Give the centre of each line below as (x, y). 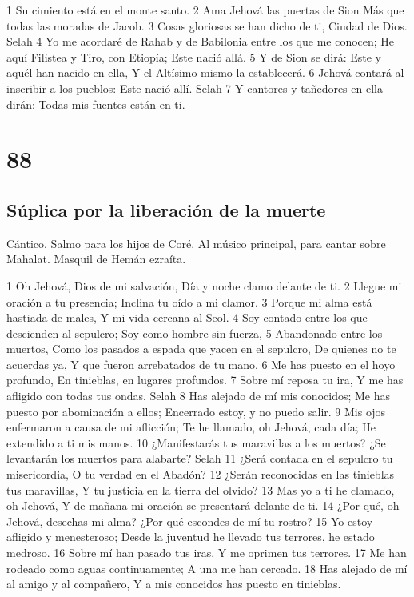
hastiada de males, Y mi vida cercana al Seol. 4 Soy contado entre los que (187, 317)
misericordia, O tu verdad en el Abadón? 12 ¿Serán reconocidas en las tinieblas (201, 474)
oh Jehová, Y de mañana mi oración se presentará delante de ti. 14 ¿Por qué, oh (203, 505)
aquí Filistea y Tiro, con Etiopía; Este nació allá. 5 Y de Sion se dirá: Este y (194, 56)
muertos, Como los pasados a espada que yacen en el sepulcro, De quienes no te (201, 349)
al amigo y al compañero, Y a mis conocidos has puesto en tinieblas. (174, 584)
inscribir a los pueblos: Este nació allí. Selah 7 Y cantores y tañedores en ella (195, 88)
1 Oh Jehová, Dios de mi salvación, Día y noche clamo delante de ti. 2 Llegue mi (204, 285)
